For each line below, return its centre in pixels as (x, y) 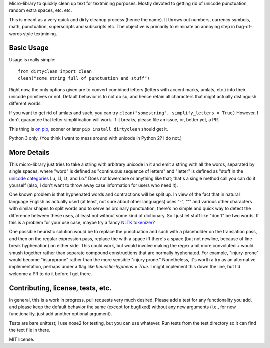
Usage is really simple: (32, 60)
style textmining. (40, 34)
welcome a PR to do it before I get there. (51, 274)
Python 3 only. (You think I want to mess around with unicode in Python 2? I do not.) (96, 138)
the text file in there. (30, 330)
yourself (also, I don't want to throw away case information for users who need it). (94, 185)
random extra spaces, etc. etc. (41, 10)
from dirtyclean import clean (55, 71)
